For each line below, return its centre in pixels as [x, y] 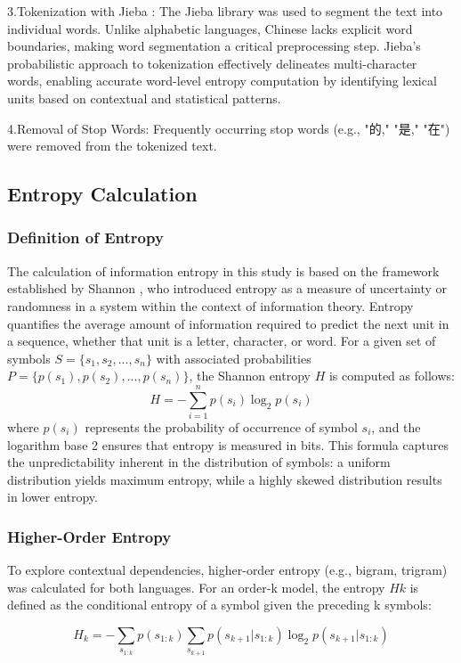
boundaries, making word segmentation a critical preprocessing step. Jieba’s [214, 46]
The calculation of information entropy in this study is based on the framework [223, 270]
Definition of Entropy [85, 237]
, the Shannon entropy [250, 376]
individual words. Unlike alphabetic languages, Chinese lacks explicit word [210, 28]
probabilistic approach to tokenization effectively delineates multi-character [212, 63]
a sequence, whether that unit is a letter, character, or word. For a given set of [222, 341]
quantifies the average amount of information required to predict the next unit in [228, 323]
